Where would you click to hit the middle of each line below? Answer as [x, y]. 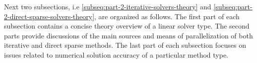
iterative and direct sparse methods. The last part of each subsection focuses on [125, 45]
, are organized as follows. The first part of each [167, 16]
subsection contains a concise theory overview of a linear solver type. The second [127, 26]
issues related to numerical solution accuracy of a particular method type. [116, 54]
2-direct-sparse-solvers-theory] [49, 16]
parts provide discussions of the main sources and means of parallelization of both [128, 35]
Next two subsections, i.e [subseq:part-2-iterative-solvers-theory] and [108, 6]
